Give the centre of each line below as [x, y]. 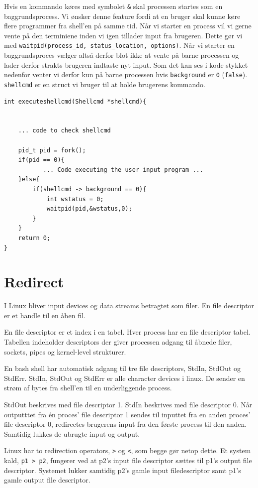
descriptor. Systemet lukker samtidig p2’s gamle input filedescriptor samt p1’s [123, 470]
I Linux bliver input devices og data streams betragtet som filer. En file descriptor [129, 305]
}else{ [29, 180]
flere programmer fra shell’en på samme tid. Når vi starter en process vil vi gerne [128, 26]
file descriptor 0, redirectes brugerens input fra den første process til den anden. [126, 424]
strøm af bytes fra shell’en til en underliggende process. [88, 388]
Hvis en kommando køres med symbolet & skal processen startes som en [113, 6]
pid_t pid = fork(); [52, 150]
